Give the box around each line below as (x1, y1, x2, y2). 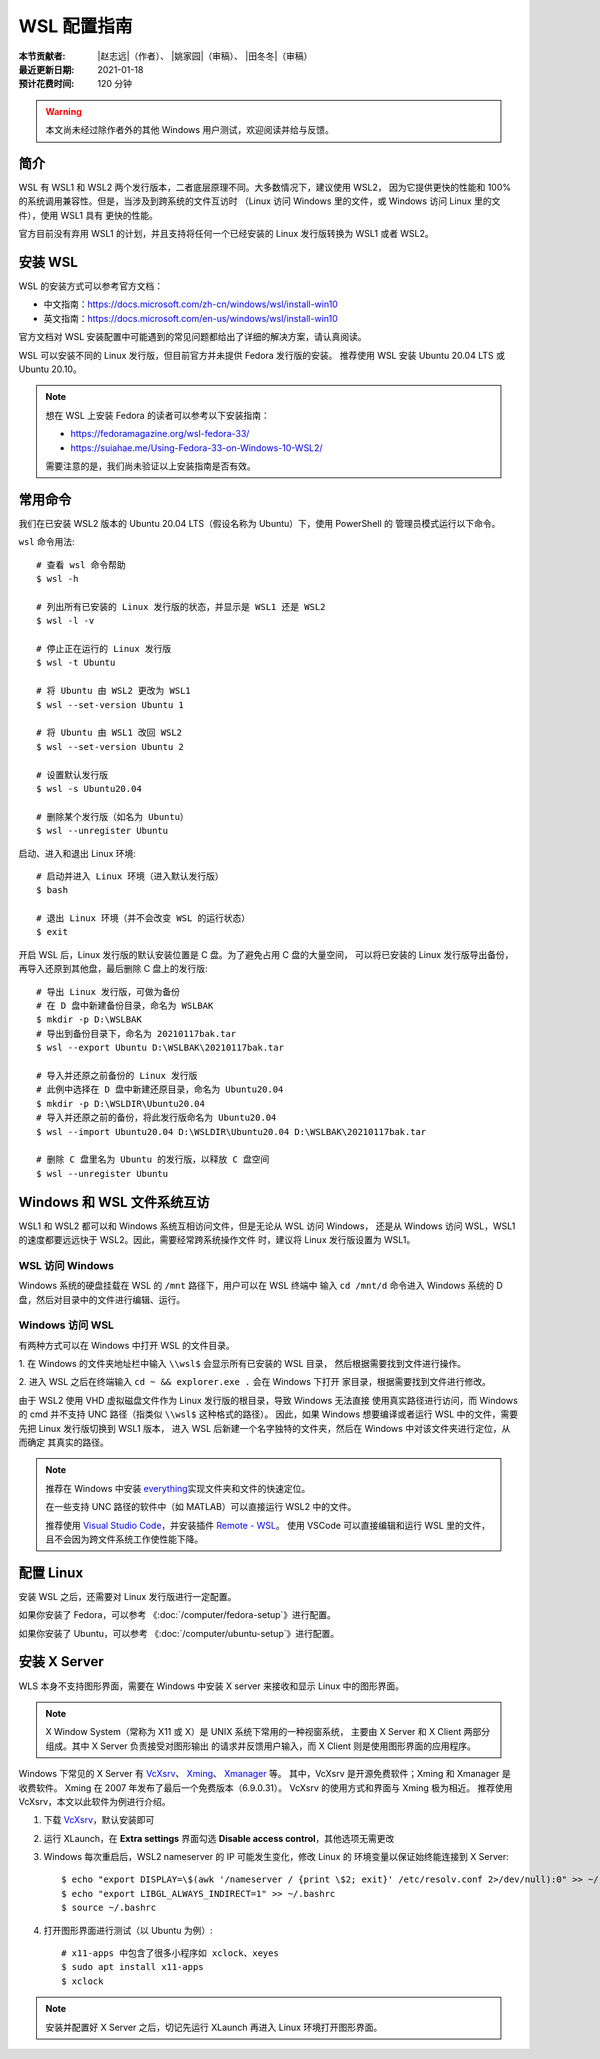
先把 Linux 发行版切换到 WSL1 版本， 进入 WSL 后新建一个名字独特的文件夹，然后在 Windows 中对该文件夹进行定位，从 (18, 1422, 511, 1434)
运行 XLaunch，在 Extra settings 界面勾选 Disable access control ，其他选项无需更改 (43, 1832, 395, 1844)
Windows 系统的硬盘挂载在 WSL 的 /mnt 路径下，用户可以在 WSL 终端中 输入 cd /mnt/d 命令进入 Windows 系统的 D (18, 1280, 504, 1292)
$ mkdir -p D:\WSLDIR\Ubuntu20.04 (36, 1098, 205, 1109)
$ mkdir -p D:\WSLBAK (36, 1014, 142, 1025)
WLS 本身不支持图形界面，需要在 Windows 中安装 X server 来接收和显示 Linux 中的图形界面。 (18, 1680, 405, 1692)
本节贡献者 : (18, 50, 66, 62)
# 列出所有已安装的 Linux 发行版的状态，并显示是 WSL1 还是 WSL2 (36, 601, 326, 612)
